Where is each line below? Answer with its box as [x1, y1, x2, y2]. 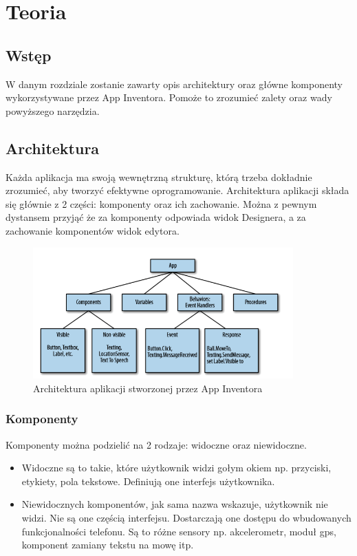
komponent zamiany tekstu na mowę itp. [21, 537, 194, 552]
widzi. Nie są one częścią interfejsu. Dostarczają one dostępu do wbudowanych [21, 510, 351, 524]
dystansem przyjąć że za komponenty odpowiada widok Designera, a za [6, 210, 306, 224]
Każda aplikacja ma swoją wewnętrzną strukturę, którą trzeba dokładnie [6, 169, 312, 184]
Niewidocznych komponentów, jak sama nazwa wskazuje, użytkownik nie [21, 497, 328, 511]
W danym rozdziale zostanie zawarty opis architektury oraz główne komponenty [6, 76, 343, 91]
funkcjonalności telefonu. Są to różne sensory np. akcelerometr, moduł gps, [21, 524, 336, 538]
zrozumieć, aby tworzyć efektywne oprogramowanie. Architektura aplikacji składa [6, 183, 349, 197]
